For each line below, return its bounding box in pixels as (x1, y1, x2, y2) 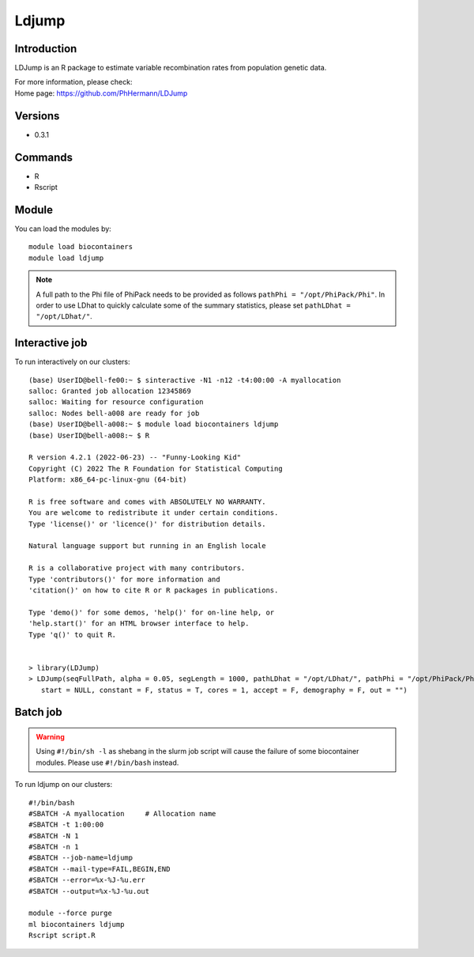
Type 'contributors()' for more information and (28, 574, 220, 584)
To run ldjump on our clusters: (14, 780, 113, 789)
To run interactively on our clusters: (14, 357, 130, 367)
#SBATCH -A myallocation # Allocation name (28, 809, 216, 818)
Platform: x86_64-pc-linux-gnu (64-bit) (28, 475, 187, 484)
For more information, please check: (14, 78, 133, 87)
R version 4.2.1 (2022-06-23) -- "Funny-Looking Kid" (28, 453, 241, 462)
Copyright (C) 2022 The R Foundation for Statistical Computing (28, 463, 284, 473)
